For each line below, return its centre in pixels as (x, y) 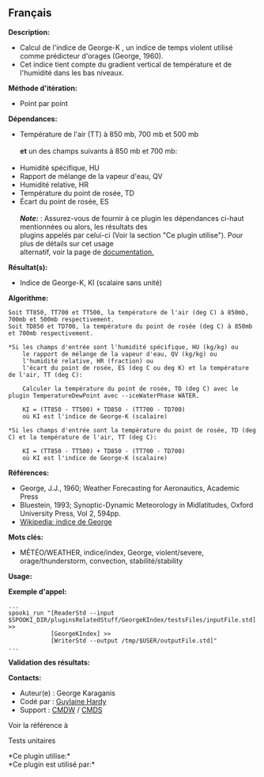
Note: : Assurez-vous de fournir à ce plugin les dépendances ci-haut (132, 218)
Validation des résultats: (49, 662)
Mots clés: (26, 537)
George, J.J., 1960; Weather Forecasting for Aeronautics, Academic (130, 488)
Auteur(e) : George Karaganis (68, 693)
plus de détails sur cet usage (67, 243)
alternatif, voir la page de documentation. (87, 252)
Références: (29, 472)
